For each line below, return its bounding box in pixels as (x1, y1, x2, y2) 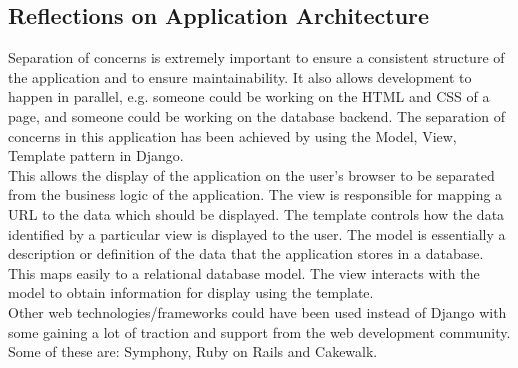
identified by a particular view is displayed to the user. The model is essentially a (8, 223, 506, 244)
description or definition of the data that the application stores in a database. (8, 243, 484, 264)
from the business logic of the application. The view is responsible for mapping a (8, 184, 503, 205)
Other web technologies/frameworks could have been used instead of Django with (8, 301, 507, 322)
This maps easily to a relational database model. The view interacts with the (8, 262, 480, 283)
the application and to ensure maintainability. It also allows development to (8, 66, 472, 87)
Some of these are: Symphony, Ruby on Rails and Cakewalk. (8, 341, 378, 362)
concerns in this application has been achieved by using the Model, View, (8, 125, 457, 146)
